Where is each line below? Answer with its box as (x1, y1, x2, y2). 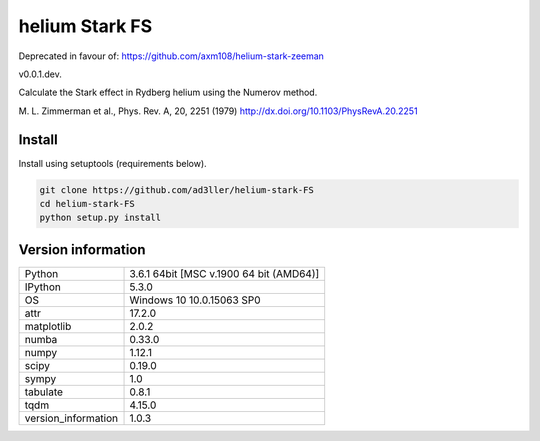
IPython (24, 280, 62, 294)
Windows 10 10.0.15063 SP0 (129, 293, 261, 307)
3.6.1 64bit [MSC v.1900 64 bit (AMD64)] (129, 266, 320, 280)
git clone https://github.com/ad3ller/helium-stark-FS (39, 184, 314, 195)
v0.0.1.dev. (18, 68, 62, 80)
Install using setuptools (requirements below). (18, 157, 207, 169)
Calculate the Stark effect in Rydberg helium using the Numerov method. (18, 86, 318, 99)
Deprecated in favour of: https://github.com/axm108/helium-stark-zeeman (18, 50, 325, 62)
